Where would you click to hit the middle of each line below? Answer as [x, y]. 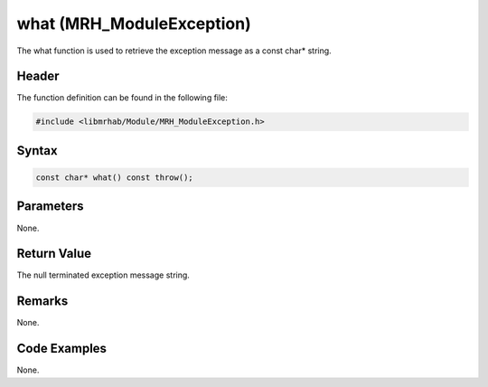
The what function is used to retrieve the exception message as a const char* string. [174, 51]
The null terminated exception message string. [103, 275]
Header [38, 76]
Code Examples [62, 349]
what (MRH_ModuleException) [134, 24]
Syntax [37, 151]
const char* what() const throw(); [114, 178]
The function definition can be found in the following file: [122, 98]
